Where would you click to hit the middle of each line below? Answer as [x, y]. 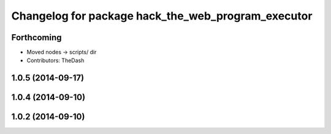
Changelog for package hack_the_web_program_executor [162, 16]
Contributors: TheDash [55, 60]
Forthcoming [36, 37]
